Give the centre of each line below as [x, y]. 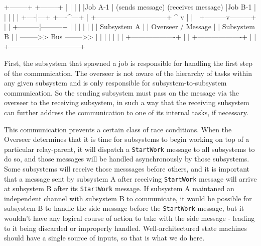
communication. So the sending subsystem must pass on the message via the [122, 92]
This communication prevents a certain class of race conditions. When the [118, 129]
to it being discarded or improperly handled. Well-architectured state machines [125, 228]
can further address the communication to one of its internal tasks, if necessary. [126, 112]
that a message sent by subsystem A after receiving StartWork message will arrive [130, 178]
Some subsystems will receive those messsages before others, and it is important [127, 168]
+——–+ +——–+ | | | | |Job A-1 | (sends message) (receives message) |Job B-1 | [130, 7]
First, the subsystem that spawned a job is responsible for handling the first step [128, 63]
